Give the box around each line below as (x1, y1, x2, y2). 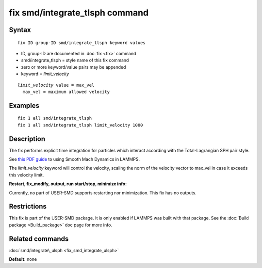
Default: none (9, 256, 37, 262)
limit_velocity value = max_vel (17, 82, 95, 88)
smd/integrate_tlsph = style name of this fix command (21, 57, 129, 63)
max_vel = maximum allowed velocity (22, 89, 110, 95)
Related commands (9, 235, 69, 243)
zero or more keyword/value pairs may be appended (21, 64, 126, 70)
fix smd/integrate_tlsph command (9, 7, 149, 18)
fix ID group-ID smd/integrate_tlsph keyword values (17, 40, 146, 46)
